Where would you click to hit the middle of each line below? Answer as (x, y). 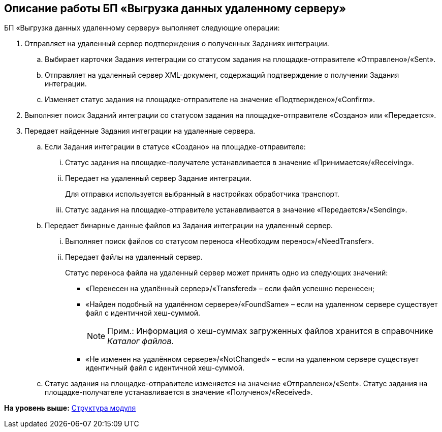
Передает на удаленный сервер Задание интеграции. (158, 178)
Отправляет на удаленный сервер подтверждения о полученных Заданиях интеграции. (177, 44)
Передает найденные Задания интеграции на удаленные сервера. (140, 131)
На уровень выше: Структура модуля (70, 408)
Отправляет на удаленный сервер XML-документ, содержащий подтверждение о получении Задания (222, 75)
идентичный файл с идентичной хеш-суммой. (165, 368)
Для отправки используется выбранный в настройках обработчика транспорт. (202, 194)
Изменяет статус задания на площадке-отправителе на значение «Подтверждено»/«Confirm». (210, 100)
